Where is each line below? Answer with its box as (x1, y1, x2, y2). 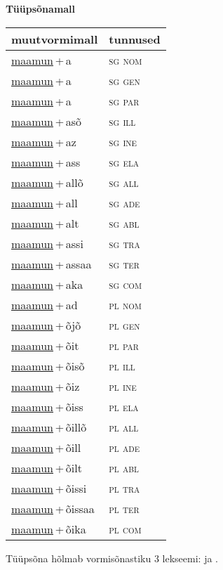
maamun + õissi (11, 479, 87, 496)
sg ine (109, 133, 137, 150)
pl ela (109, 398, 139, 415)
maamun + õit (11, 337, 79, 354)
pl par (109, 337, 139, 354)
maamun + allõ (11, 174, 83, 190)
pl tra (109, 479, 140, 496)
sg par (109, 92, 140, 109)
